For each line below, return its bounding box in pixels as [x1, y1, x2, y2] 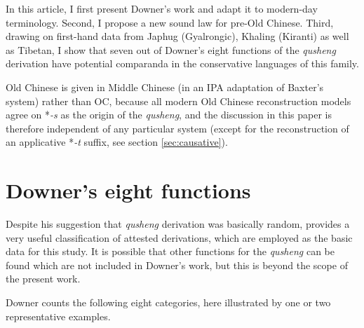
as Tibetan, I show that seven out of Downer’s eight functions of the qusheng [6, 42, 336, 57]
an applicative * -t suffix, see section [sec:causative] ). [6, 135, 228, 149]
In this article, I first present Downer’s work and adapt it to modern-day [6, 1, 318, 15]
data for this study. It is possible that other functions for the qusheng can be [6, 244, 335, 259]
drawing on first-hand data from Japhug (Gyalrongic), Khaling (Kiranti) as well [6, 29, 349, 43]
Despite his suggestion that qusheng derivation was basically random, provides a [6, 217, 350, 231]
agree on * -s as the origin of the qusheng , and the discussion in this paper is [6, 107, 332, 122]
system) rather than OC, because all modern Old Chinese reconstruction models [6, 93, 351, 108]
